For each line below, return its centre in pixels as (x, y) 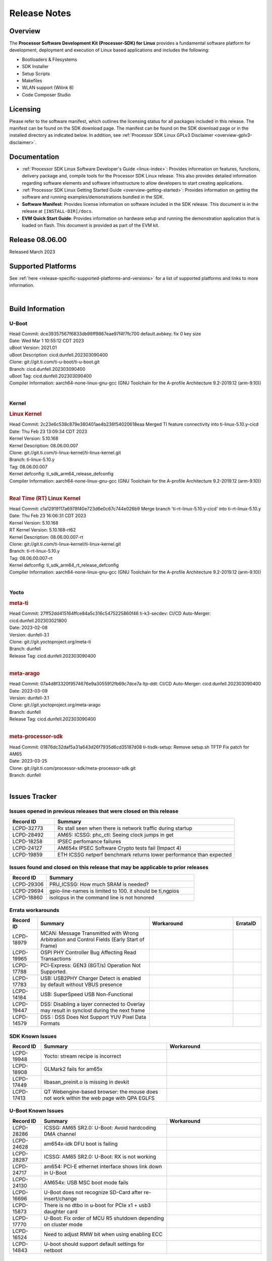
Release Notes (40, 13)
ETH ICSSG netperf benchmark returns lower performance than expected (144, 854)
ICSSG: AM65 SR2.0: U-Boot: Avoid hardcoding (100, 1127)
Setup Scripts (36, 74)
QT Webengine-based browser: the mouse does (101, 1092)
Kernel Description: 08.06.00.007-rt (46, 537)
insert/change (60, 1198)
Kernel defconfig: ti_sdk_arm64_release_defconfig (61, 474)
